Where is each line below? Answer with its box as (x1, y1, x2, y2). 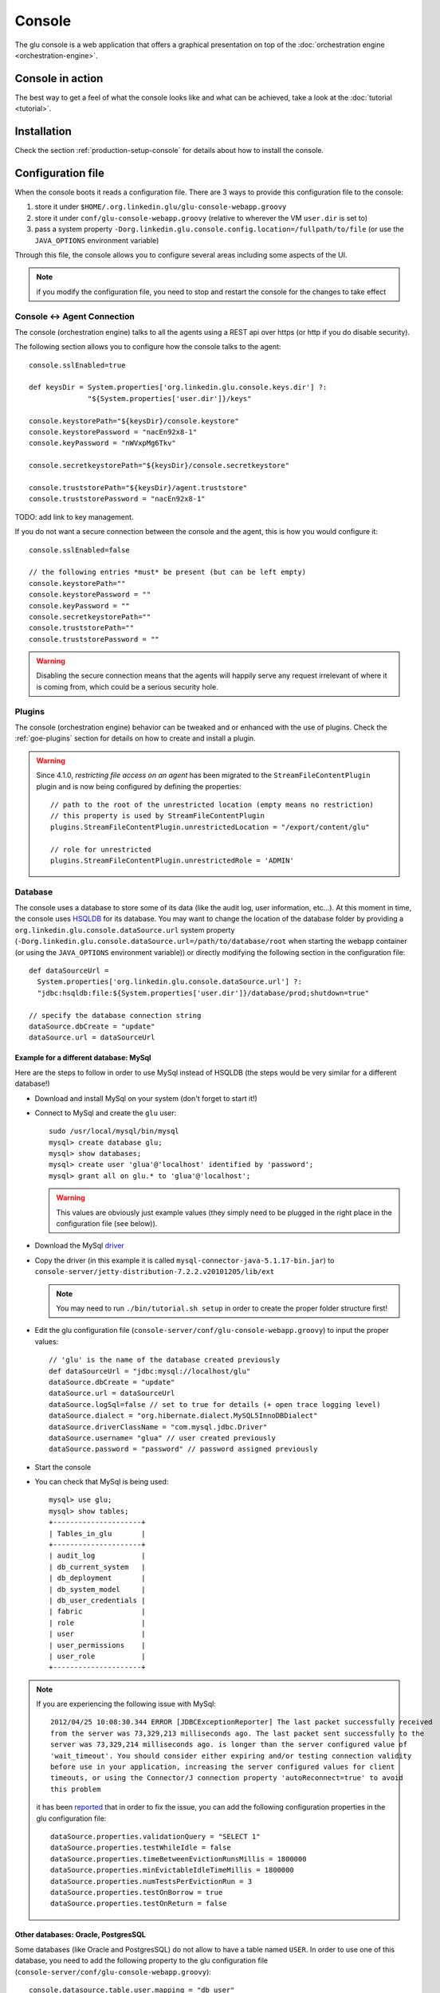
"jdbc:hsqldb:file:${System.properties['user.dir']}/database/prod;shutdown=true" (37, 989, 370, 997)
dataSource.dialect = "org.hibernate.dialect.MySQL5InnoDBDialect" (49, 1411, 318, 1421)
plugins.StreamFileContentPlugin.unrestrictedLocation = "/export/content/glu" (50, 822, 370, 831)
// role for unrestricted (50, 845, 151, 854)
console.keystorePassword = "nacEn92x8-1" (29, 427, 198, 437)
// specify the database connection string (29, 1011, 202, 1020)
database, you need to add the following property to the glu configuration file (14, 1956, 269, 1965)
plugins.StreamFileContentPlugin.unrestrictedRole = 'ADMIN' (50, 855, 294, 865)
